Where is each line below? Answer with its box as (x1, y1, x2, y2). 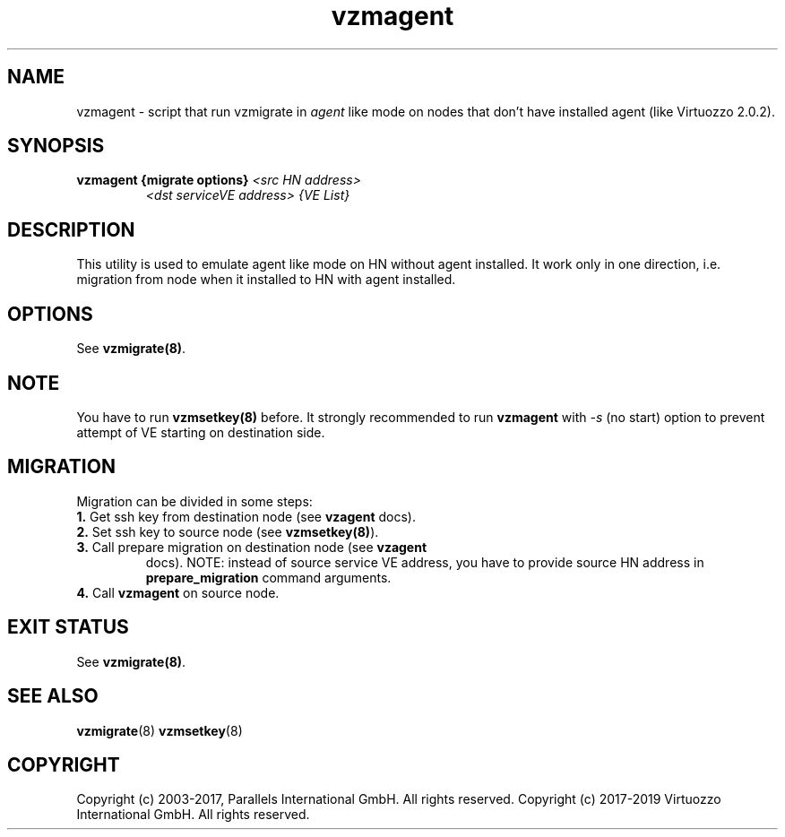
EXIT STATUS (7, 616, 129, 639)
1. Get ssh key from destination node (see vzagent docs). (76, 508, 416, 524)
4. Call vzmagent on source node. (76, 584, 280, 600)
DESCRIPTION (7, 218, 135, 241)
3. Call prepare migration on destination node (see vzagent (76, 539, 427, 555)
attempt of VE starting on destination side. (76, 424, 325, 440)
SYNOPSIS (7, 134, 105, 158)
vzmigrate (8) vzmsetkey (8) (76, 722, 243, 738)
